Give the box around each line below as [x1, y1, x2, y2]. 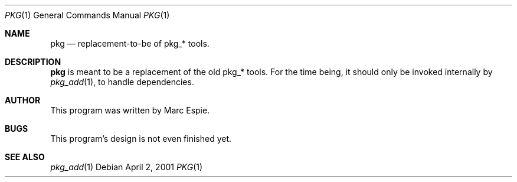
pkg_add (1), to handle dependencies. [50, 77, 194, 87]
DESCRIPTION [5, 57, 61, 67]
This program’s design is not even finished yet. [50, 134, 232, 144]
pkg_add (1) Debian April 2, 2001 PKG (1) [50, 162, 203, 172]
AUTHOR [5, 95, 41, 105]
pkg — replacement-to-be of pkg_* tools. [50, 38, 210, 48]
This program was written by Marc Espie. [50, 105, 210, 115]
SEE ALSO [5, 152, 45, 162]
